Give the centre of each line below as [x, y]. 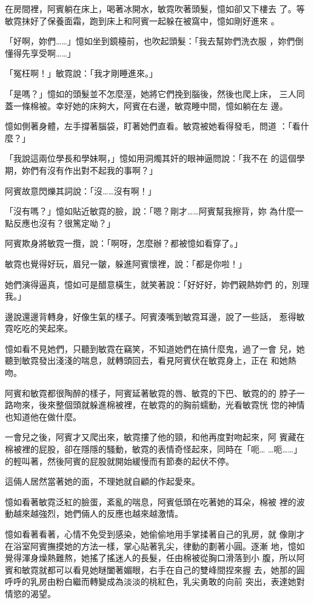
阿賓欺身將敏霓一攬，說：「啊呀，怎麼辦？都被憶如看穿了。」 [124, 243]
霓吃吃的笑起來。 [39, 328]
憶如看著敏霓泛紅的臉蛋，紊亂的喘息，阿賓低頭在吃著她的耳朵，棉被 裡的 [151, 501]
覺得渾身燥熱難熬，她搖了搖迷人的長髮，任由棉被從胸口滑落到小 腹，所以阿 [155, 558]
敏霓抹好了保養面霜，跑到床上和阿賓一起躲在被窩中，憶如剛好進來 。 [142, 20]
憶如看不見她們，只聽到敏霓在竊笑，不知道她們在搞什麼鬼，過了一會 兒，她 [155, 348]
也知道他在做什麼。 [43, 416]
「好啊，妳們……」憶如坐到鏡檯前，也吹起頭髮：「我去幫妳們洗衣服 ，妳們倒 [154, 41]
